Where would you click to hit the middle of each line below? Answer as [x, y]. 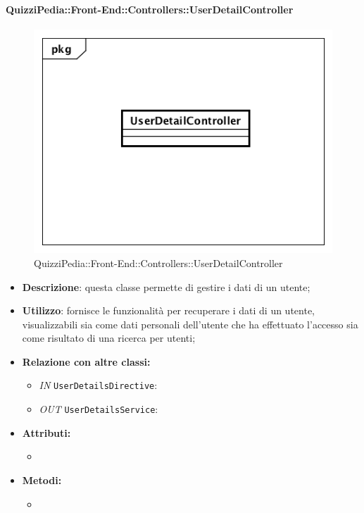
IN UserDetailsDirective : [98, 385]
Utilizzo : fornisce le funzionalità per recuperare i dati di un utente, [169, 310]
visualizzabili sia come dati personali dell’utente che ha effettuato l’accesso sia [190, 324]
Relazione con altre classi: [86, 361]
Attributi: [46, 432]
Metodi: [42, 480]
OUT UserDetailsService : [99, 409]
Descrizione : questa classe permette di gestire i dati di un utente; [166, 286]
